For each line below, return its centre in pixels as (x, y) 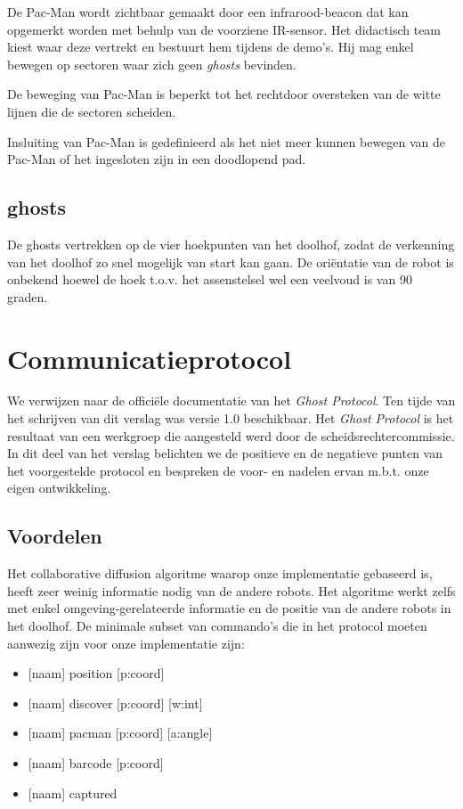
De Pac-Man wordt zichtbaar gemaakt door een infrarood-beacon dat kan (208, 12)
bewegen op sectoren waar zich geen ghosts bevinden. (152, 64)
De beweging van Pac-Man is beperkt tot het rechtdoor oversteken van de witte (224, 94)
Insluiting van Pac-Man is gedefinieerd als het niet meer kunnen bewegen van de (227, 141)
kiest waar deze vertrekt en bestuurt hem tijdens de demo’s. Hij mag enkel (211, 47)
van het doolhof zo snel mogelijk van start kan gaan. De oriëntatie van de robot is (231, 261)
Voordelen (55, 536)
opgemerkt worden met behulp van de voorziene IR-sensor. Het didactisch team (224, 29)
